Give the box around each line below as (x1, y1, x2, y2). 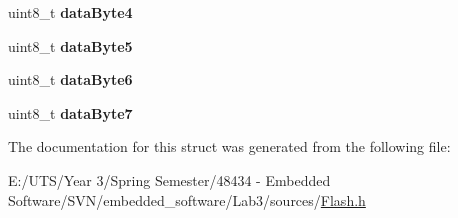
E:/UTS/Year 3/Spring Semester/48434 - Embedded (8, 169, 331, 190)
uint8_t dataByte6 (8, 69, 133, 90)
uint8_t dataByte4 (8, 2, 133, 22)
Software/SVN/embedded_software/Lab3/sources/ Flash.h (8, 189, 366, 210)
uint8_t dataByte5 (8, 35, 133, 56)
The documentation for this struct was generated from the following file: (8, 136, 451, 157)
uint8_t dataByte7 (8, 102, 133, 123)
